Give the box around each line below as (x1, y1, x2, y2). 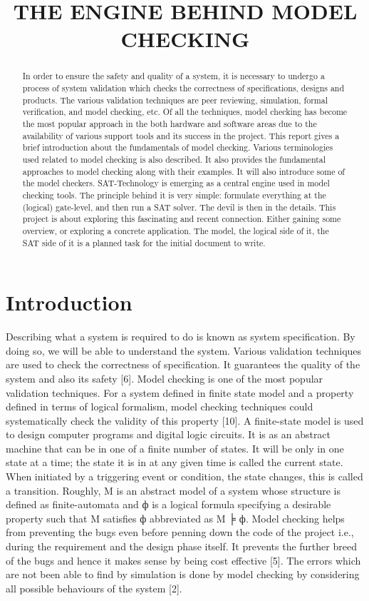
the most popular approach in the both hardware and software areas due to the (22, 117, 317, 129)
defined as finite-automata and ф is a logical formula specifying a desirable (6, 497, 331, 512)
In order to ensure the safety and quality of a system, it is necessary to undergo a (22, 70, 325, 82)
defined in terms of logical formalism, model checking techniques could (6, 399, 313, 414)
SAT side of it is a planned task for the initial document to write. (22, 236, 266, 248)
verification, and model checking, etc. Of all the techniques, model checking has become (22, 106, 348, 118)
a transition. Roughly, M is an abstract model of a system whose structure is (6, 483, 341, 498)
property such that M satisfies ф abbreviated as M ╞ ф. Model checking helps (6, 510, 345, 525)
